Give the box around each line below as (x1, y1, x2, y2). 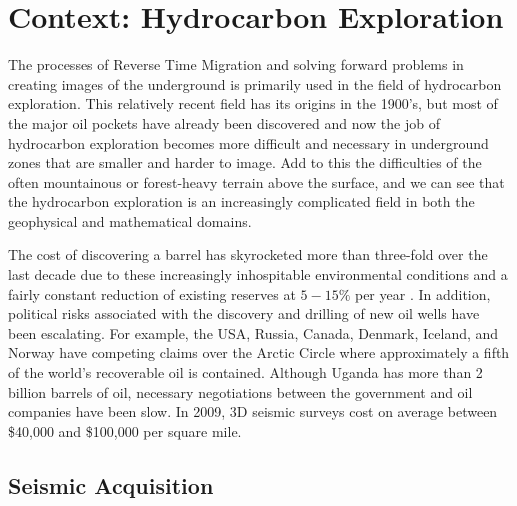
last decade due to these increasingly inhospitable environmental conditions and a (8, 264, 508, 285)
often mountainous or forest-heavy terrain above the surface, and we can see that (8, 171, 505, 192)
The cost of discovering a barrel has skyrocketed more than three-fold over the (8, 244, 488, 265)
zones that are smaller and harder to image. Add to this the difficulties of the (8, 152, 482, 173)
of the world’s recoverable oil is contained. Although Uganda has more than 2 (8, 362, 483, 383)
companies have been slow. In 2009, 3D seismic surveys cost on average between (8, 401, 498, 422)
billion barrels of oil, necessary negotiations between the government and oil (8, 381, 473, 402)
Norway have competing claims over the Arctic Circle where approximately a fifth (8, 342, 510, 363)
